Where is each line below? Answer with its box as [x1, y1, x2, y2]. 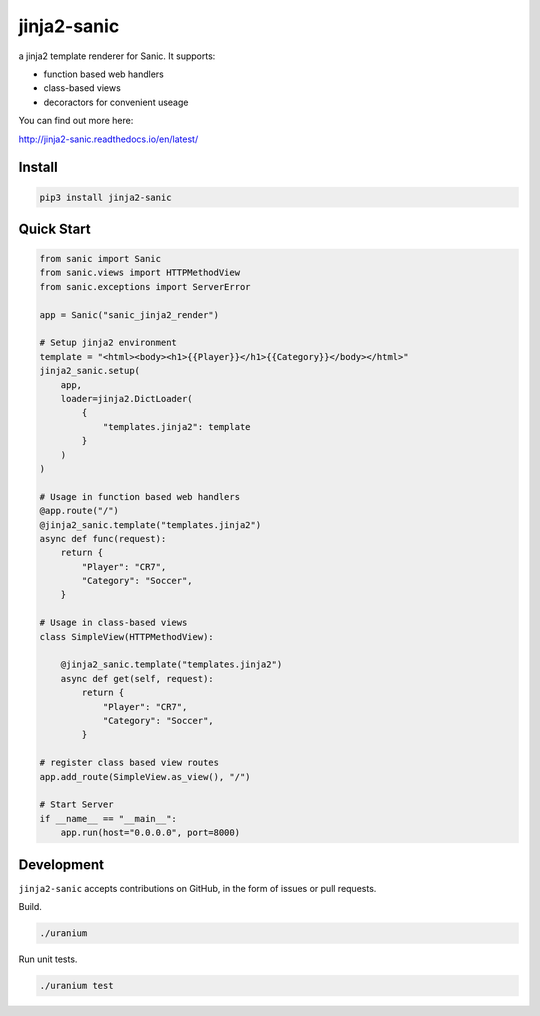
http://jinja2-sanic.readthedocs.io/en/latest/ [18, 133, 199, 145]
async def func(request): [39, 533, 167, 544]
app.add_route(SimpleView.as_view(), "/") [39, 771, 251, 782]
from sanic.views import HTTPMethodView [39, 267, 240, 279]
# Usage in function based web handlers [39, 491, 240, 502]
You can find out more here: [18, 115, 134, 127]
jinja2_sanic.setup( [39, 365, 140, 377]
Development [18, 856, 105, 873]
